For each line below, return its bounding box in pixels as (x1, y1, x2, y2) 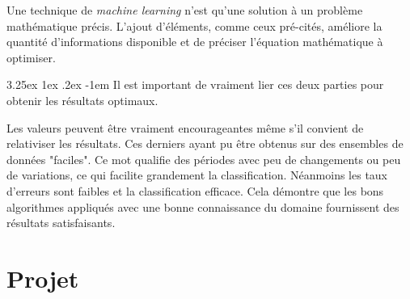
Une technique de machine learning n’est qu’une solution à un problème (6, 2, 363, 18)
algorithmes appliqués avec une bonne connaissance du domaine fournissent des (6, 198, 399, 215)
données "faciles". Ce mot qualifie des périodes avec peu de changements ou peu (6, 150, 401, 167)
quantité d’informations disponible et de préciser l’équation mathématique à (6, 33, 383, 50)
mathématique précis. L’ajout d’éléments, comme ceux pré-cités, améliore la (6, 17, 383, 34)
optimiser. (6, 48, 56, 65)
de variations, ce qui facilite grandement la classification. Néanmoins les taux (6, 166, 388, 183)
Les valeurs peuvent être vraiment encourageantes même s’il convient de (6, 119, 364, 136)
